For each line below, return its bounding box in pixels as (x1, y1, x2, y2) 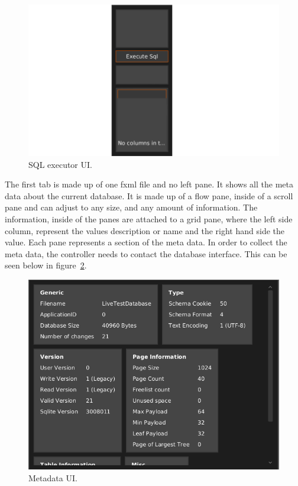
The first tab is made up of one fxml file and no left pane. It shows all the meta (5, 178, 293, 190)
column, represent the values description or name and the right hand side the (5, 224, 285, 236)
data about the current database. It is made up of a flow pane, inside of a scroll (5, 189, 293, 202)
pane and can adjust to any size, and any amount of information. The (5, 201, 258, 213)
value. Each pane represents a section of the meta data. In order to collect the (5, 236, 287, 248)
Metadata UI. (28, 471, 77, 484)
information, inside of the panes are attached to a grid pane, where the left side (5, 212, 293, 225)
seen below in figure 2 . (5, 259, 87, 271)
